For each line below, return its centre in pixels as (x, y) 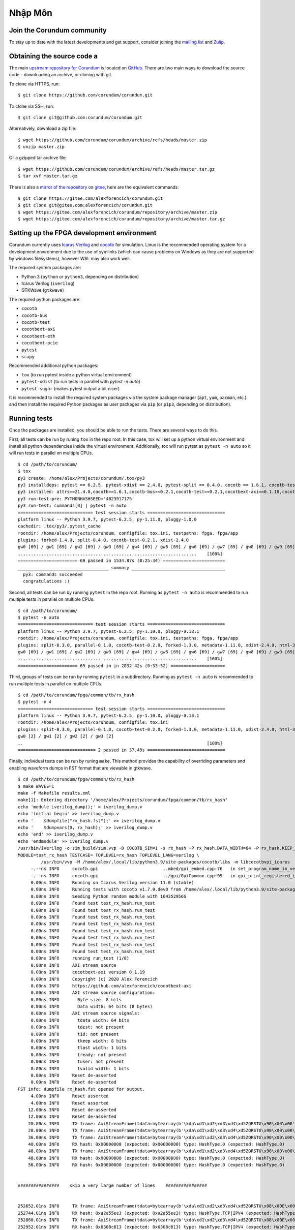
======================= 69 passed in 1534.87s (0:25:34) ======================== (122, 561)
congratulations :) (46, 581)
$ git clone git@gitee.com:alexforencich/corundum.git (85, 205)
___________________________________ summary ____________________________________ (122, 568)
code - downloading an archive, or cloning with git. (61, 75)
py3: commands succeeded (53, 575)
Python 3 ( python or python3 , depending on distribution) (80, 277)
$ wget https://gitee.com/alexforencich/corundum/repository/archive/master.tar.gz (122, 219)
